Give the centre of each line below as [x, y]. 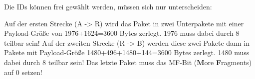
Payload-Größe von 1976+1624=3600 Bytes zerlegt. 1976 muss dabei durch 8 [122, 33]
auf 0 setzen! [23, 72]
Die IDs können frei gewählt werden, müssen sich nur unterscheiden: [108, 6]
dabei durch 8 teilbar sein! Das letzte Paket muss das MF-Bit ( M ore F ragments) [128, 62]
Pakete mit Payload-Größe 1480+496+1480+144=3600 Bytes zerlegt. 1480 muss [127, 52]
